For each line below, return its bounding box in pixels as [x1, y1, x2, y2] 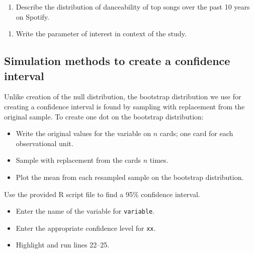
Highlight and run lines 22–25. [16, 239, 110, 250]
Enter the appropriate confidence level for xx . [16, 222, 156, 233]
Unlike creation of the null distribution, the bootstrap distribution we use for [4, 91, 241, 102]
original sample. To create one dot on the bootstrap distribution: [4, 111, 204, 121]
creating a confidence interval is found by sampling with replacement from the [4, 101, 245, 111]
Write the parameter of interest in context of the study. [16, 28, 187, 39]
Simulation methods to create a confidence [4, 53, 230, 69]
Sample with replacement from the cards [16, 155, 141, 165]
